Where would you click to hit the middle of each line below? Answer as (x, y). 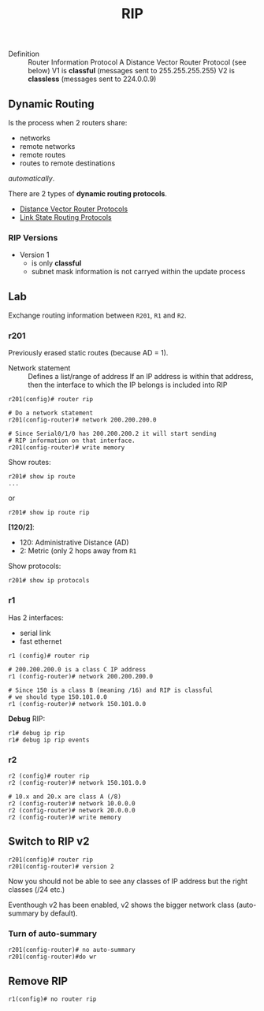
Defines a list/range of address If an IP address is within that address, (141, 377)
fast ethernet (41, 641)
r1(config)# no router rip (52, 999)
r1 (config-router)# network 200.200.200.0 (81, 676)
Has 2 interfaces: (36, 617)
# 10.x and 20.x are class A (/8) (65, 797)
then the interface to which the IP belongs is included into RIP (128, 385)
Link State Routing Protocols (65, 217)
